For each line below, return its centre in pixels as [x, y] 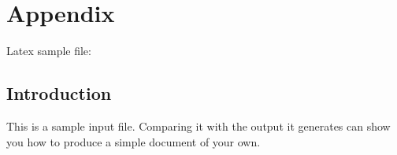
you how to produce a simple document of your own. [134, 141]
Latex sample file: [49, 51]
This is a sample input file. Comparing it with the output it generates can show [198, 125]
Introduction [59, 93]
